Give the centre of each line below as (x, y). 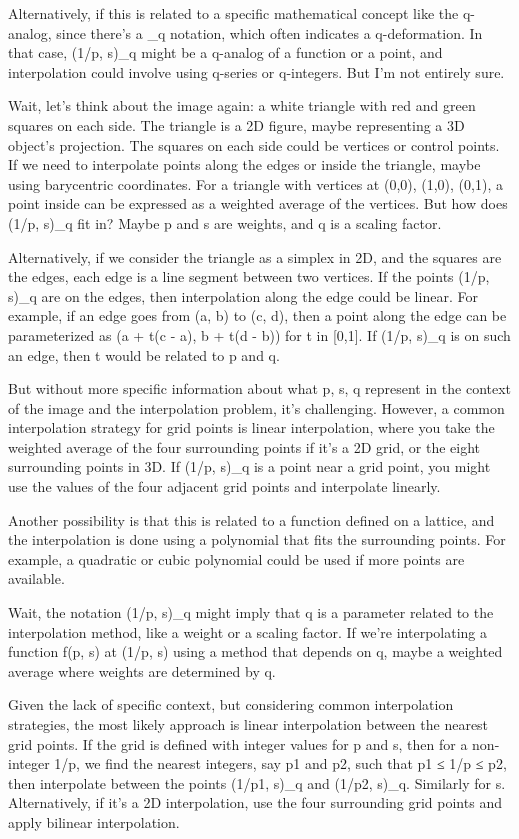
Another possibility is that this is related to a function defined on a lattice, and (251, 519)
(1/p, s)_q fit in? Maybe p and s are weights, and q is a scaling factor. (225, 222)
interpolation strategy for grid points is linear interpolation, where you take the (251, 427)
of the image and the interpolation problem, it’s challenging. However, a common (256, 407)
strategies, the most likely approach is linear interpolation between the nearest (248, 724)
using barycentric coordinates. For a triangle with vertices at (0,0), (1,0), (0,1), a (255, 183)
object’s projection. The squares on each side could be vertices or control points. (254, 144)
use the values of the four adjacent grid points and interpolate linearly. (224, 486)
